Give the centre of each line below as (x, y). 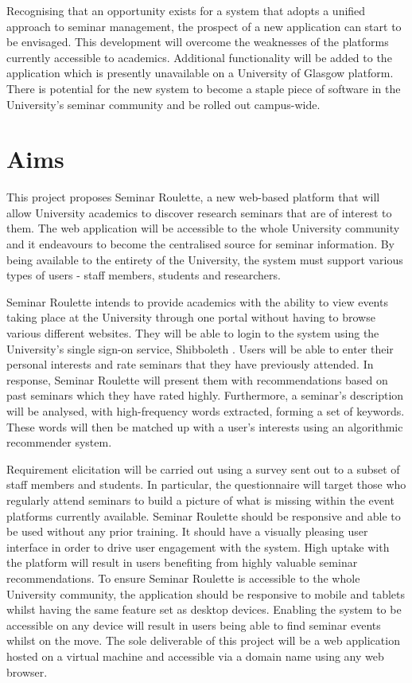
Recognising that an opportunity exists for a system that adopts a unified (186, 10)
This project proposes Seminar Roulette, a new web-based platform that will (193, 197)
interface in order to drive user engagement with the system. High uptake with (198, 546)
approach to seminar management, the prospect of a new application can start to (204, 26)
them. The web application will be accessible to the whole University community (203, 228)
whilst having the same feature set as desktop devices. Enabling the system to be (204, 609)
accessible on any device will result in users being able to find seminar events (194, 624)
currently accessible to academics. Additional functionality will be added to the (199, 57)
